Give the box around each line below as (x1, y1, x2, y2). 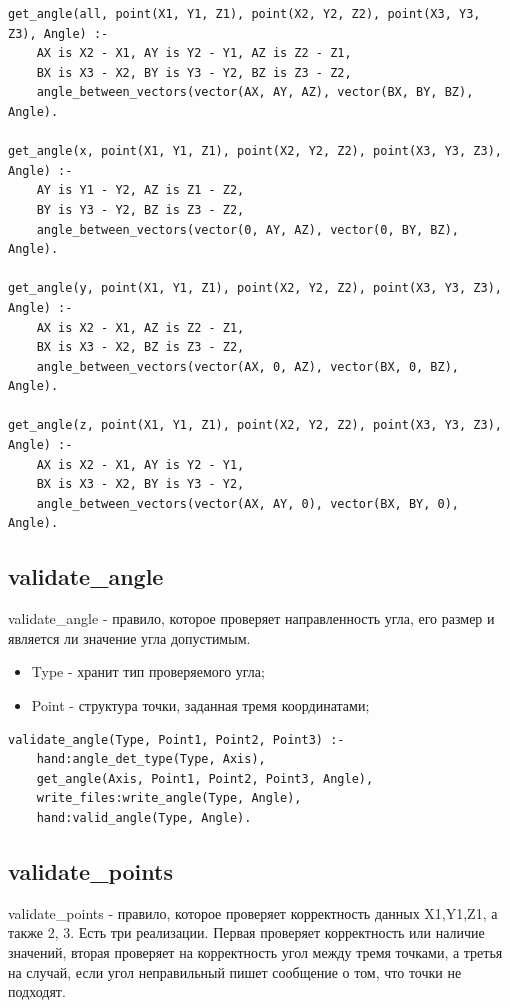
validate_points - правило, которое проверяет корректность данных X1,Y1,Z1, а (8, 902, 498, 923)
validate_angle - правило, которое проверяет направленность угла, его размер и (8, 608, 495, 629)
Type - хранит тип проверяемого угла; (31, 661, 265, 682)
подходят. (8, 981, 66, 1002)
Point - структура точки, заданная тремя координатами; (31, 695, 370, 716)
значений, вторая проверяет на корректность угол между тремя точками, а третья (8, 941, 503, 962)
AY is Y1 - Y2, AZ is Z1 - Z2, (36, 183, 245, 198)
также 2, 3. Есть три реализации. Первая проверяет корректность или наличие (8, 922, 485, 943)
